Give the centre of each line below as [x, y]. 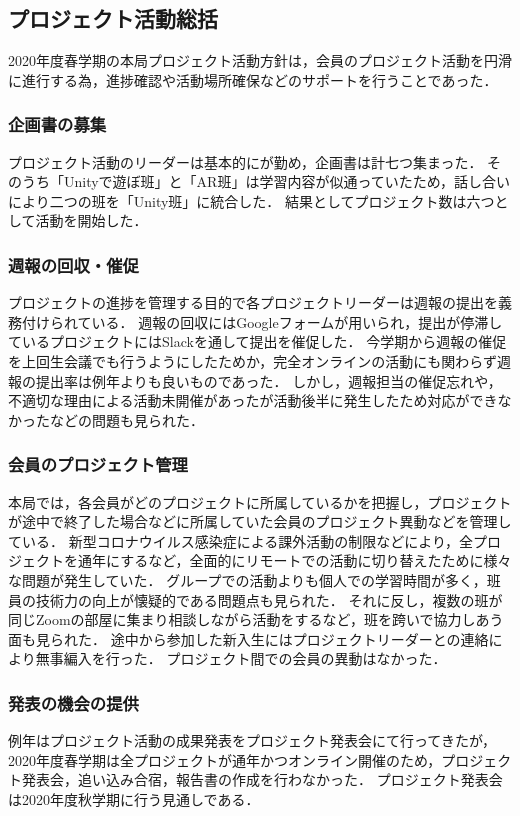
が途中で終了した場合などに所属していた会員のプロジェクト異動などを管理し [260, 521]
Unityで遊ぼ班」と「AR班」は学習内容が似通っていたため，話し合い [287, 181]
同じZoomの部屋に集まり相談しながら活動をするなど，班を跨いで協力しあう [256, 619]
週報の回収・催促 [73, 264]
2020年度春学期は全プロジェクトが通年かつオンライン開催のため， [225, 759]
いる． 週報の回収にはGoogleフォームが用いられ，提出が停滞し [297, 321]
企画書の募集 [57, 124]
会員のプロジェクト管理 [98, 464]
